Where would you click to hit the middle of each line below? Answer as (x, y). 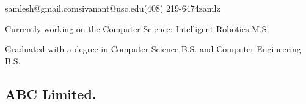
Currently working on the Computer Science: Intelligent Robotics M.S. (137, 28)
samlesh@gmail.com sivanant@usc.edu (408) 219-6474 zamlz (113, 8)
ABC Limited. (51, 93)
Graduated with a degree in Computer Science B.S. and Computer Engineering (153, 49)
